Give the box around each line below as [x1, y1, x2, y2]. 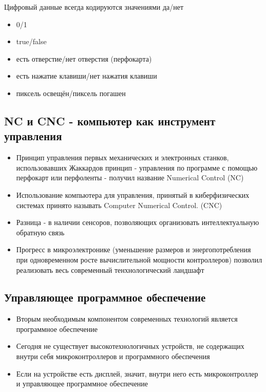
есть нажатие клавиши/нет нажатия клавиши [16, 70, 157, 81]
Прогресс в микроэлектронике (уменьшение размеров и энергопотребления [16, 244, 251, 255]
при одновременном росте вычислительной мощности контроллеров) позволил [16, 254, 262, 265]
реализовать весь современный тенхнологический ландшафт [16, 264, 204, 275]
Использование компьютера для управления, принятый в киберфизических [16, 189, 250, 200]
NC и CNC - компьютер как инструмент [4, 113, 216, 128]
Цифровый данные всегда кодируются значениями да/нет [4, 2, 184, 12]
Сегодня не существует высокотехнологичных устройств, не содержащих [16, 341, 244, 351]
